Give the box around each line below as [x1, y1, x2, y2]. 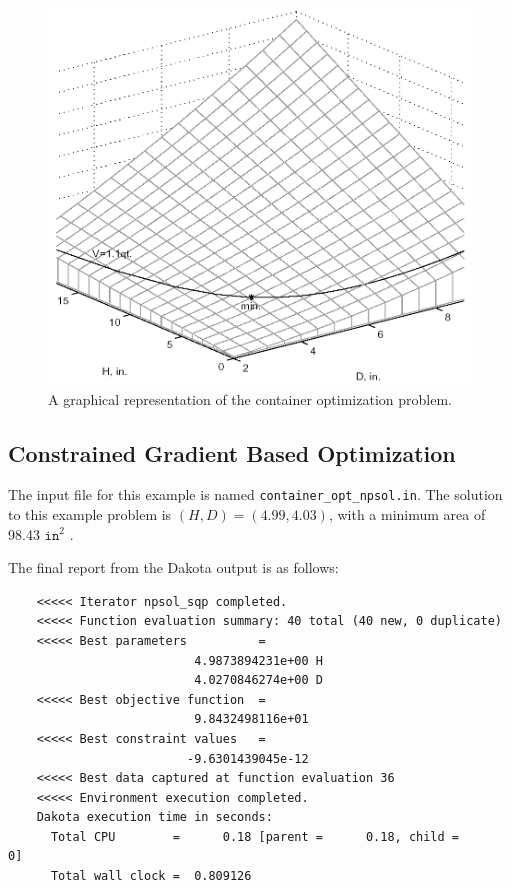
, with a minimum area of [328, 503, 486, 524]
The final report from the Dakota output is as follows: [8, 557, 339, 578]
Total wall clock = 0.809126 [50, 869, 252, 884]
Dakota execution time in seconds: [36, 810, 273, 825]
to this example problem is [8, 503, 172, 524]
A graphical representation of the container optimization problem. [48, 388, 452, 409]
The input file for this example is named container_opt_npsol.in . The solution [8, 484, 503, 505]
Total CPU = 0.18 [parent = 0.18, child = [50, 829, 460, 844]
